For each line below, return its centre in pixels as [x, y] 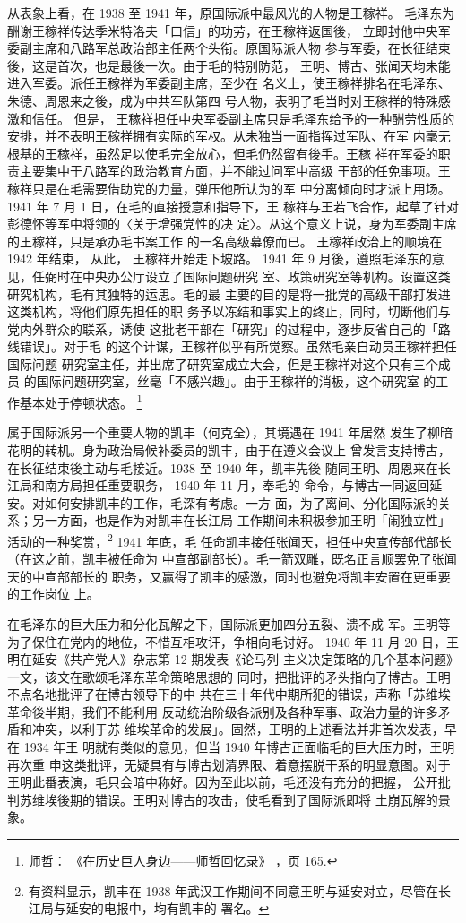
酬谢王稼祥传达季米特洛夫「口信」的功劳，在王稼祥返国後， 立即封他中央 [223, 30]
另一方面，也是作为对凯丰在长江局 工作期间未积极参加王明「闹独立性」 [241, 520]
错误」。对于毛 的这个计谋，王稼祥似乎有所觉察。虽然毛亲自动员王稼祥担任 [238, 346]
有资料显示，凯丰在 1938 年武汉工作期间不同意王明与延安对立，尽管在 [233, 890]
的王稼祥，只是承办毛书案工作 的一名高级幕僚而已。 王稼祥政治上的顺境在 [225, 241]
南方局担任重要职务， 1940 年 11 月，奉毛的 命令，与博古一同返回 [237, 485]
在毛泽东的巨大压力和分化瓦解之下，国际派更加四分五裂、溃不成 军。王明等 [229, 623]
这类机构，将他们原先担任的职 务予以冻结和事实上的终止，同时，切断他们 [223, 311]
